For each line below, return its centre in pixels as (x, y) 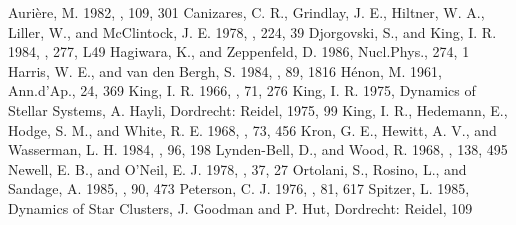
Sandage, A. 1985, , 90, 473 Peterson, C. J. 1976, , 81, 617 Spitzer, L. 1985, (239, 188)
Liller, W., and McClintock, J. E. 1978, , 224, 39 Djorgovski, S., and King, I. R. (252, 31)
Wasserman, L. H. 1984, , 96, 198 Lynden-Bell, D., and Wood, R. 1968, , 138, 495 (258, 149)
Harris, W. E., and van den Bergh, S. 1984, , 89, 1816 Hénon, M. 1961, (225, 70)
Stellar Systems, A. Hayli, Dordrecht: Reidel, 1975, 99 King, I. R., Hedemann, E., (258, 109)
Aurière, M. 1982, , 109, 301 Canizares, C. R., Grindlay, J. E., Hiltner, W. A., (246, 12)
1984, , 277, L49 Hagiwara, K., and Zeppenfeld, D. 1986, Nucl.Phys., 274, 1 (239, 51)
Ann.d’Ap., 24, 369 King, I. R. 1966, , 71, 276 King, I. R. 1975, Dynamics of (242, 90)
